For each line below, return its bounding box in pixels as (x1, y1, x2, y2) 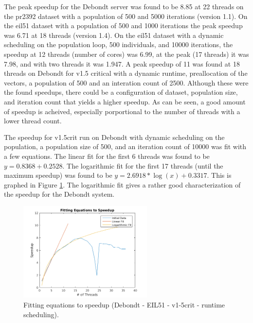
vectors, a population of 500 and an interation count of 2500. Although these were (4, 77, 249, 87)
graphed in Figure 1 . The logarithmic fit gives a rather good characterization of (4, 179, 241, 189)
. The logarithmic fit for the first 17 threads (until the (62, 160, 223, 170)
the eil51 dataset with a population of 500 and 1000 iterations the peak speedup (4, 20, 243, 31)
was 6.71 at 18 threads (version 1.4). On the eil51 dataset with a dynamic (4, 30, 224, 40)
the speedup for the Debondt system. (4, 189, 115, 199)
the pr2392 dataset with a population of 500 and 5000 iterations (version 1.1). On (4, 11, 248, 21)
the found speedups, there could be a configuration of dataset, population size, (4, 87, 238, 97)
